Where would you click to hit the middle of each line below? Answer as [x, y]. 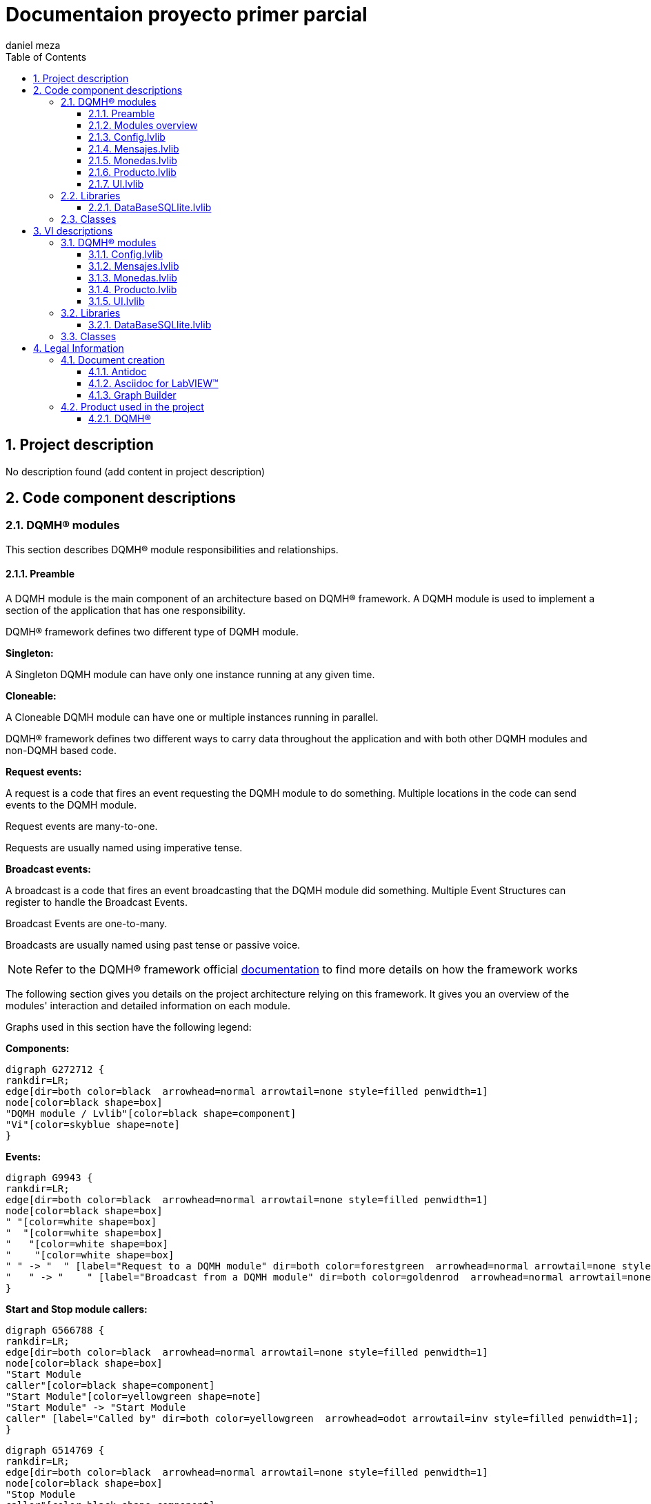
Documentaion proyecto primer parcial [187, 14]
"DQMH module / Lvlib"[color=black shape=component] [151, 1114]
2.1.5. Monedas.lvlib [133, 160]
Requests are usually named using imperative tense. [124, 848]
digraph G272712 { [55, 1070]
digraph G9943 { [49, 1178]
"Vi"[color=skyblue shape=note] [93, 1125]
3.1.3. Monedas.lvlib [133, 277]
